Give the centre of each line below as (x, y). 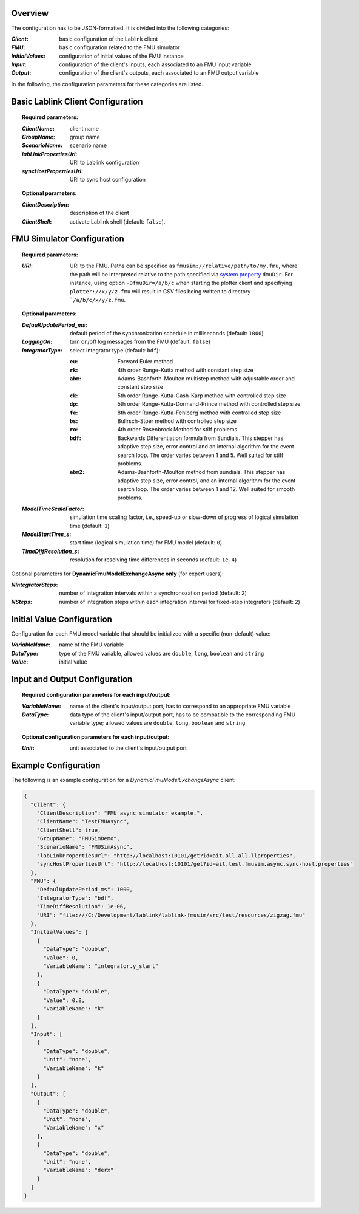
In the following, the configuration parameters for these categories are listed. (107, 84)
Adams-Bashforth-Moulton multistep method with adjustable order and (206, 379)
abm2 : (77, 472)
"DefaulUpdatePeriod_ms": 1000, (85, 890)
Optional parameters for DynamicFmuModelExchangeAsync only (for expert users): (117, 574)
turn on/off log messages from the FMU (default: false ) (140, 342)
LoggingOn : (37, 342)
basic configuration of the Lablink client (109, 39)
